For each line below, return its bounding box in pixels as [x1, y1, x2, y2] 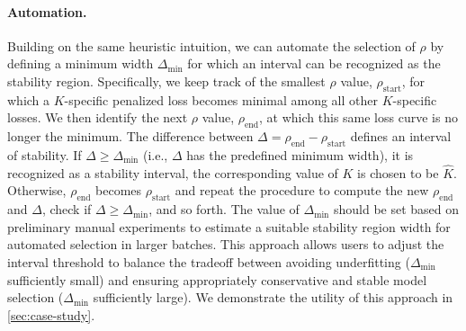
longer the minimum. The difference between [7, 127, 254, 146]
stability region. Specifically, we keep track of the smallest [7, 71, 326, 90]
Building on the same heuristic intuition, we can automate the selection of [7, 36, 416, 55]
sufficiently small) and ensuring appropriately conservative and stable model [7, 270, 427, 289]
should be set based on [334, 200, 460, 219]
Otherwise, [7, 181, 67, 200]
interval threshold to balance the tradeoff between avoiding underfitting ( [7, 252, 410, 271]
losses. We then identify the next [7, 108, 188, 127]
